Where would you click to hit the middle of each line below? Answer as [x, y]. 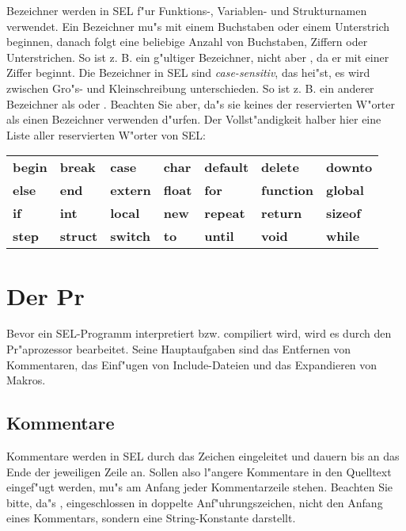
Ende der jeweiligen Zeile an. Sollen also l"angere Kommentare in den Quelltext [199, 471]
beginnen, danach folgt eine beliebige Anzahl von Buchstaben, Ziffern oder [187, 42]
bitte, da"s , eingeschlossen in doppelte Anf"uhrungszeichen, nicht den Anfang [195, 502]
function [287, 190]
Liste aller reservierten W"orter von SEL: [106, 134]
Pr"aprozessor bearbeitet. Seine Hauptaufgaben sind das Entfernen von [179, 349]
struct [79, 236]
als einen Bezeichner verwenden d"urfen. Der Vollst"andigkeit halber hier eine [194, 119]
